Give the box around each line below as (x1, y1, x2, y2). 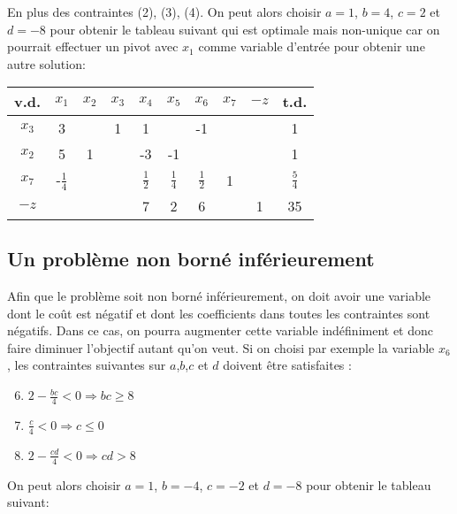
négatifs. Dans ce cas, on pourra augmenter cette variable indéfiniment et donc (7, 321, 434, 340)
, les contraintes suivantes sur (7, 356, 166, 374)
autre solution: (7, 54, 86, 73)
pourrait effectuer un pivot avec (7, 37, 179, 56)
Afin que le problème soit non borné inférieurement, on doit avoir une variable (7, 287, 431, 305)
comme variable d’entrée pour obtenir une (198, 37, 425, 56)
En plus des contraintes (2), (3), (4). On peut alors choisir (7, 3, 322, 20)
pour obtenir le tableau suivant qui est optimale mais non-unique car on (50, 19, 440, 38)
